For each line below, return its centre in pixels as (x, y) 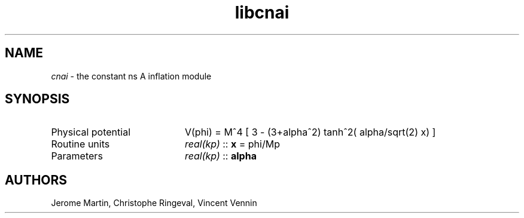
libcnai (262, 13)
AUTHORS (36, 180)
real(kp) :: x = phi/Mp (232, 144)
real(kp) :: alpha (220, 156)
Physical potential (91, 132)
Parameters (77, 156)
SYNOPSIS (37, 99)
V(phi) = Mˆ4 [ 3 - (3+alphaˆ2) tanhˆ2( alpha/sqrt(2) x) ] (310, 132)
